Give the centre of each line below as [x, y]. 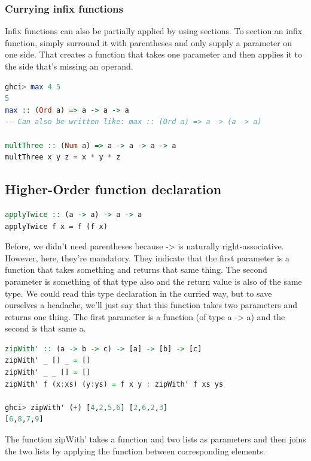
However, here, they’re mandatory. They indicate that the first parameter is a [147, 257]
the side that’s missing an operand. [69, 66]
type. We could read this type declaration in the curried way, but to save [138, 293]
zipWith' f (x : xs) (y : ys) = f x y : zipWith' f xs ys [114, 384]
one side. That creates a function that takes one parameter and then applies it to [154, 54]
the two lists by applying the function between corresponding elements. [135, 451]
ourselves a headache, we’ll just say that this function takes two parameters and [151, 305]
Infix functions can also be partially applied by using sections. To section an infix [154, 31]
